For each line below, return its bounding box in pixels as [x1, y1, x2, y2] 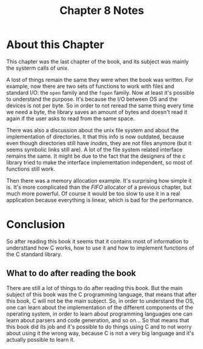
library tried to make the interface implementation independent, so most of [6, 158, 193, 166]
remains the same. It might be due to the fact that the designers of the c [6, 152, 186, 160]
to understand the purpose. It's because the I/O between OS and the [6, 95, 178, 103]
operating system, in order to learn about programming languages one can [6, 310, 193, 317]
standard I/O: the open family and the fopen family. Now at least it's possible [6, 89, 195, 96]
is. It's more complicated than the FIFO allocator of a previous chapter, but [6, 183, 192, 191]
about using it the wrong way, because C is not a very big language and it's [6, 329, 195, 337]
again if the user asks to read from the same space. [6, 115, 135, 122]
